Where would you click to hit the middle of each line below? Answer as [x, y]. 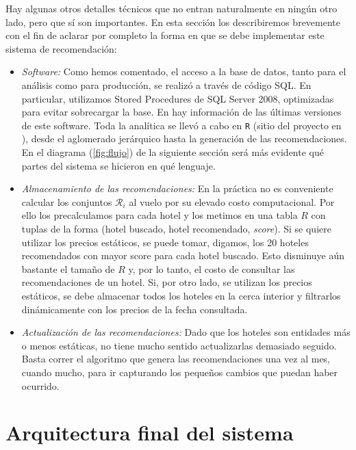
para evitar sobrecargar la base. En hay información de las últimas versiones [181, 112]
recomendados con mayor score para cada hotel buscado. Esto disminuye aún [183, 255]
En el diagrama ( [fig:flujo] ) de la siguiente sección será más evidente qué [173, 152]
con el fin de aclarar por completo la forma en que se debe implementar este [165, 35]
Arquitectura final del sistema [150, 433]
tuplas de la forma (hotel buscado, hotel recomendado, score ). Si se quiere [176, 228]
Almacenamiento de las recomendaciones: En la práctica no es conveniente [177, 188]
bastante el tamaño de [68, 268]
